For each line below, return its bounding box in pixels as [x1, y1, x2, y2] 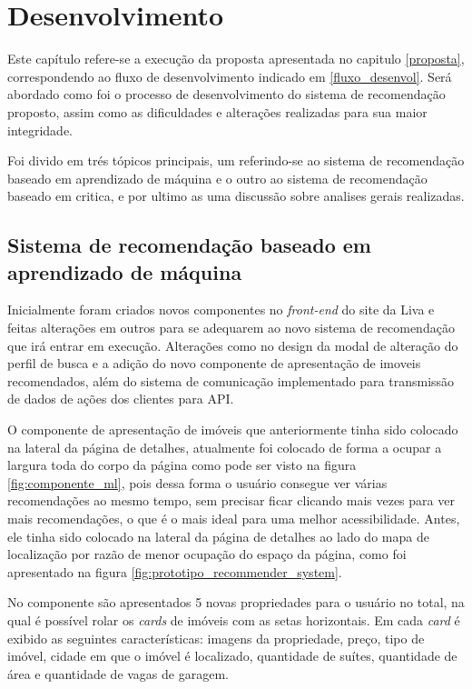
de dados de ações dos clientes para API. [7, 389, 234, 408]
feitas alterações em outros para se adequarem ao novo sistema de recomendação [7, 318, 455, 337]
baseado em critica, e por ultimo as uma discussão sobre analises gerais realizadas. [7, 186, 465, 205]
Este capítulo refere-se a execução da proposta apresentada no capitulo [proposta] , [7, 49, 465, 68]
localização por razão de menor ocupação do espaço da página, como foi [7, 544, 407, 564]
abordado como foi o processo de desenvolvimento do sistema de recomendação [7, 85, 446, 104]
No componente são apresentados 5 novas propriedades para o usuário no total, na [7, 593, 465, 612]
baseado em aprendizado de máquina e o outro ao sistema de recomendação [7, 168, 428, 187]
